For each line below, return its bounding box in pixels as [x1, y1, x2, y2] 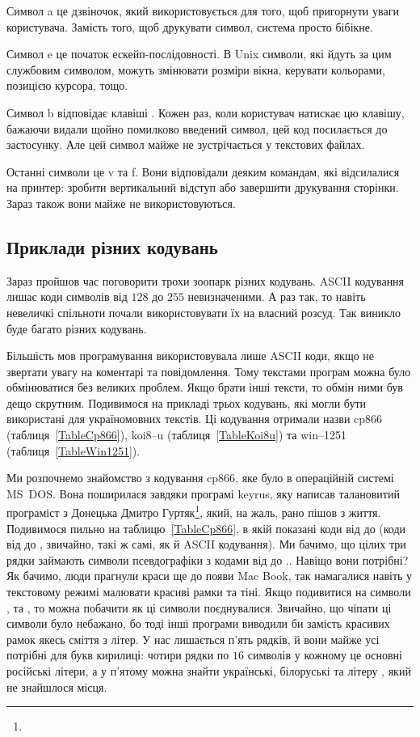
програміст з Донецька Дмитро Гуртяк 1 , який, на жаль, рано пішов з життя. [6, 502, 381, 521]
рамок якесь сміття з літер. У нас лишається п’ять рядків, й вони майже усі [6, 630, 380, 647]
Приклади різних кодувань [6, 234, 218, 259]
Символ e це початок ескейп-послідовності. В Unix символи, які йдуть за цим [6, 45, 392, 62]
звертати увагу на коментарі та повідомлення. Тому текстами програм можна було [6, 362, 411, 379]
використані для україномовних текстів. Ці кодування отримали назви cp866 [6, 410, 383, 427]
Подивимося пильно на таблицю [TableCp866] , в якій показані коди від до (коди [6, 519, 406, 536]
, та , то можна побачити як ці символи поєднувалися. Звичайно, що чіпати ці [6, 599, 392, 616]
